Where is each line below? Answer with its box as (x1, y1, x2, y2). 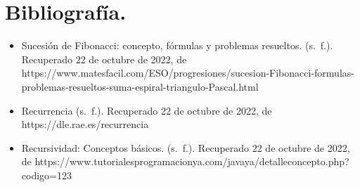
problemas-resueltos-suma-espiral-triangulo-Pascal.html (21, 79, 259, 93)
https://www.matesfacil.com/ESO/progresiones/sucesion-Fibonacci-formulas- (21, 65, 354, 80)
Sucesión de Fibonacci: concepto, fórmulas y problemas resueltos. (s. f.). (21, 38, 333, 53)
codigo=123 (21, 167, 72, 182)
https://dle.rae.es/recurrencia (21, 117, 149, 131)
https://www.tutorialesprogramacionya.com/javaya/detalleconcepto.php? (34, 154, 349, 169)
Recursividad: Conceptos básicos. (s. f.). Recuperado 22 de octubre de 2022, (21, 140, 350, 155)
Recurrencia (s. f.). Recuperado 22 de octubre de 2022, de (21, 103, 272, 117)
